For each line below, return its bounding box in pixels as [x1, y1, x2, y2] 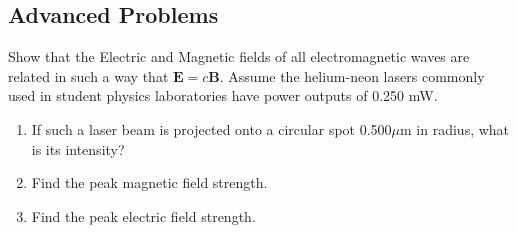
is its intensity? [31, 138, 125, 159]
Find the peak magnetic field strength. [31, 172, 268, 193]
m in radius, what [400, 118, 510, 139]
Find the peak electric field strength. [31, 205, 256, 226]
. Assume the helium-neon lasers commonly [219, 65, 485, 86]
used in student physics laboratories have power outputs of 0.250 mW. [8, 85, 438, 106]
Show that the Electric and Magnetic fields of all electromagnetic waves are [8, 46, 470, 67]
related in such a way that [8, 65, 169, 86]
